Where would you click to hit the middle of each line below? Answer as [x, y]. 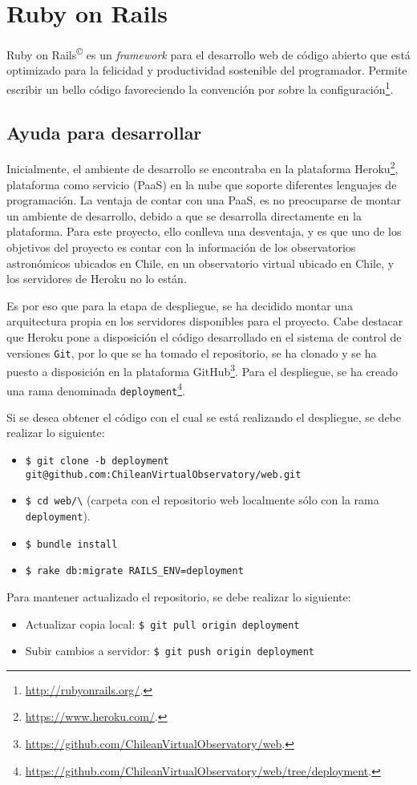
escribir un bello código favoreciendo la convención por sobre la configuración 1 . [200, 87]
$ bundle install [71, 544]
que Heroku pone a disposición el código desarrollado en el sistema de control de [204, 337]
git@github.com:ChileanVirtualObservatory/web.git [163, 474]
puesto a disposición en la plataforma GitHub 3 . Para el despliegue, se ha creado [202, 370]
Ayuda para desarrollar [104, 132]
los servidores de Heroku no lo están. [97, 279]
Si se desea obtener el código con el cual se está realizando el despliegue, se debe [204, 417]
